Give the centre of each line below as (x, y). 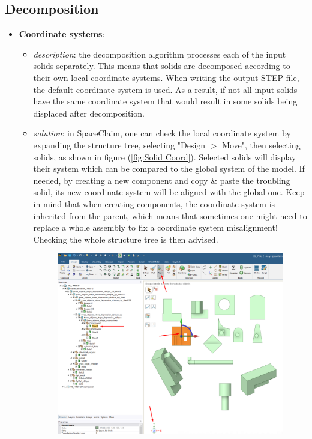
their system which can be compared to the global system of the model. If (169, 168)
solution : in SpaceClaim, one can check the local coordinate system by (162, 133)
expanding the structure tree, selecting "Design (119, 144)
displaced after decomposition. (89, 113)
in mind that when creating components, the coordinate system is (154, 203)
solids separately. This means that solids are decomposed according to (162, 66)
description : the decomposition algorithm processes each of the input (160, 54)
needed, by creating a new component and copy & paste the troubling (162, 180)
